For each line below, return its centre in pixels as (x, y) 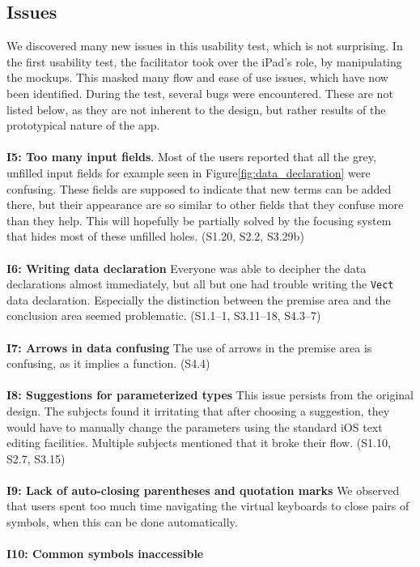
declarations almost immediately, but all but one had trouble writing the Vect (200, 284)
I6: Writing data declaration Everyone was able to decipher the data (187, 268)
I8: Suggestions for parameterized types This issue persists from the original (210, 395)
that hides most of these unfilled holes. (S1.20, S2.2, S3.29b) (155, 236)
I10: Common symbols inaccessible (105, 554)
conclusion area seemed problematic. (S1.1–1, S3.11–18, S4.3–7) (164, 315)
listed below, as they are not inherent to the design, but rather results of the (196, 109)
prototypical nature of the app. (83, 125)
